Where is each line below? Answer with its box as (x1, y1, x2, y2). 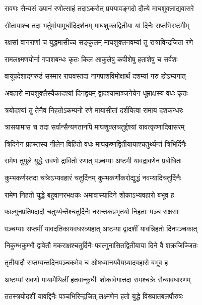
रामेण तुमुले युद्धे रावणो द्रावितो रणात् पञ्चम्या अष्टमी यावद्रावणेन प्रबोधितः (5, 155, 181, 166)
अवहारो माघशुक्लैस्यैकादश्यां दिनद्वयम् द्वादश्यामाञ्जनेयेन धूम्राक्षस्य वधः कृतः (5, 87, 188, 98)
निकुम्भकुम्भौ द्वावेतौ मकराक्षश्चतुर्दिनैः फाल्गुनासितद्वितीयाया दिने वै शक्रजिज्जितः (5, 240, 198, 251)
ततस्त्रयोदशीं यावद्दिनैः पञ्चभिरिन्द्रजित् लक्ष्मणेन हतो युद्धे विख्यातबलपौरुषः (5, 291, 183, 301)
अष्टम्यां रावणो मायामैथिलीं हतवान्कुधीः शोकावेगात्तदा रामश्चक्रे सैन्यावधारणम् (5, 274, 191, 284)
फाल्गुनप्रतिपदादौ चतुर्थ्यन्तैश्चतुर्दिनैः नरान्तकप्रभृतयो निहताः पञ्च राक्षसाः (5, 206, 180, 217)
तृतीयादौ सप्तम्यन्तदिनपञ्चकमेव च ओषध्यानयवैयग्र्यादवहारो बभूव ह (5, 257, 168, 267)
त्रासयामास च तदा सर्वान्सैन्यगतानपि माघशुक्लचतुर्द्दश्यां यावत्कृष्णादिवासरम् (5, 121, 185, 132)
